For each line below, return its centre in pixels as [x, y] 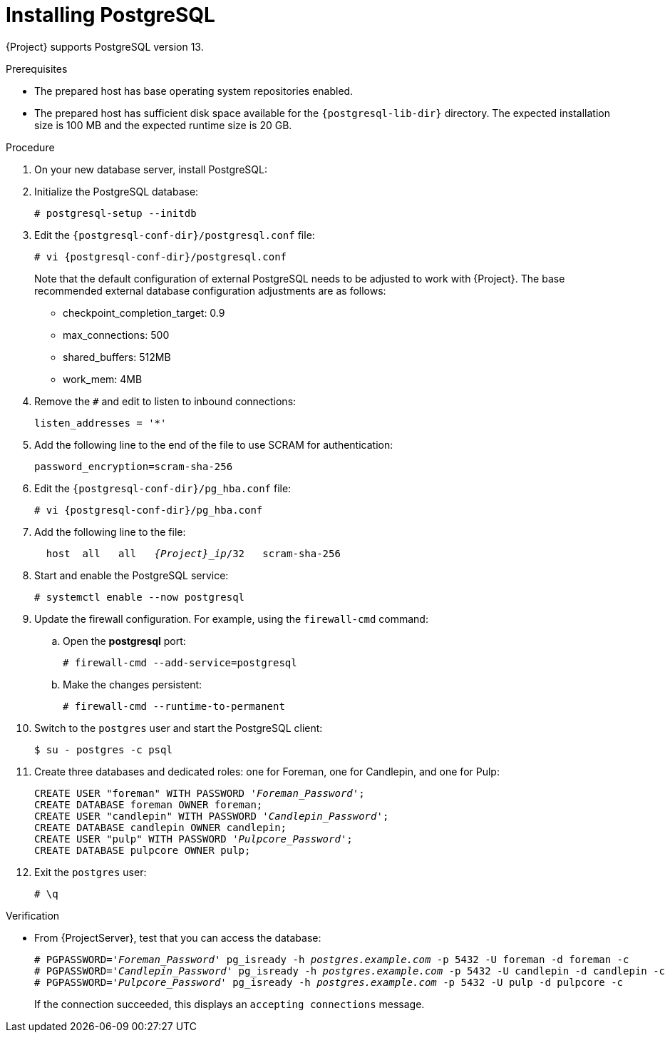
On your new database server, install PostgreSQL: [151, 169]
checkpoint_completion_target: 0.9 [144, 312]
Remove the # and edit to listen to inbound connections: [165, 401]
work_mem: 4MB [103, 379]
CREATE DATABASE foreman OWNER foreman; [149, 804]
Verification [33, 915]
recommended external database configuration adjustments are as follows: [210, 290]
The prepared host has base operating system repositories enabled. [194, 91]
